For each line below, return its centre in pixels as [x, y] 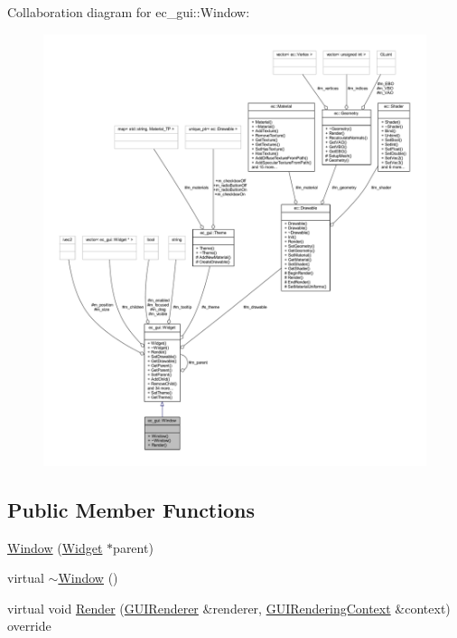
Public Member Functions [131, 509]
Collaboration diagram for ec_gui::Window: [129, 12]
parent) [133, 547]
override [29, 626]
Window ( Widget [55, 547]
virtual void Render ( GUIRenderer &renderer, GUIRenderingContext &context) [229, 608]
